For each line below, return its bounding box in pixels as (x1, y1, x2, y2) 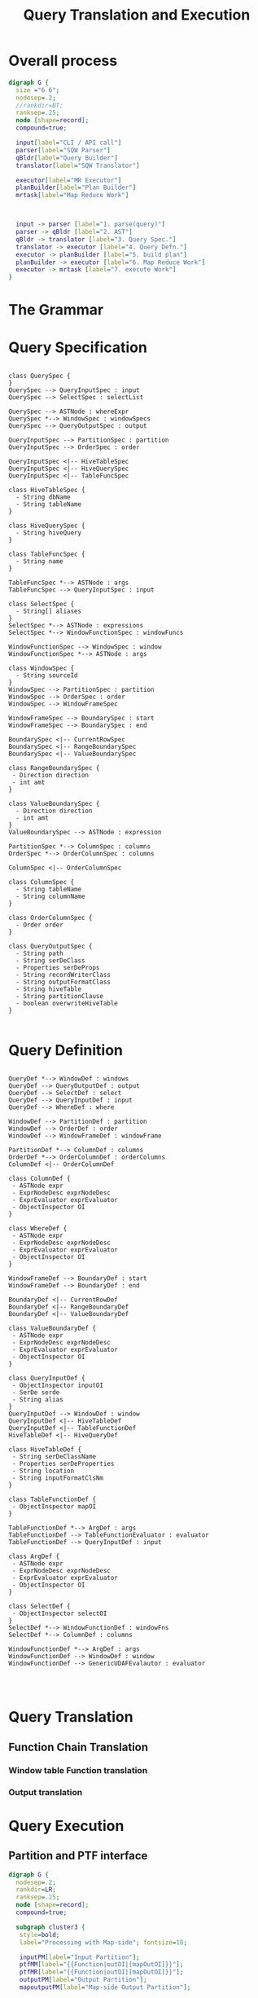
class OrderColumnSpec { (8, 914, 93, 922)
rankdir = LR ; (15, 1886, 57, 1894)
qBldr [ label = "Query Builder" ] (15, 153, 118, 162)
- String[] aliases (15, 607, 82, 616)
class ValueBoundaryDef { (8, 1324, 96, 1333)
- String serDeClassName (11, 1453, 96, 1461)
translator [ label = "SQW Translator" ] (15, 161, 140, 169)
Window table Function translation (8, 1764, 148, 1776)
